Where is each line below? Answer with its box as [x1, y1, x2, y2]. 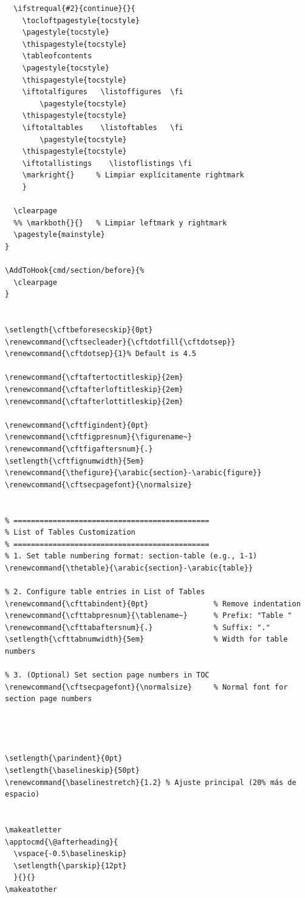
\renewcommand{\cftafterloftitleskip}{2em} [5, 385, 183, 394]
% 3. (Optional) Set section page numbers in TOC [5, 671, 210, 680]
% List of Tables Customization [5, 528, 135, 537]
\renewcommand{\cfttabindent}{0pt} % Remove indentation [5, 599, 301, 608]
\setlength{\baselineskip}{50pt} [5, 766, 140, 775]
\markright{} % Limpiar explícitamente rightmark [22, 171, 244, 180]
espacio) [5, 790, 40, 799]
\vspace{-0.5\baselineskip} [13, 849, 127, 859]
